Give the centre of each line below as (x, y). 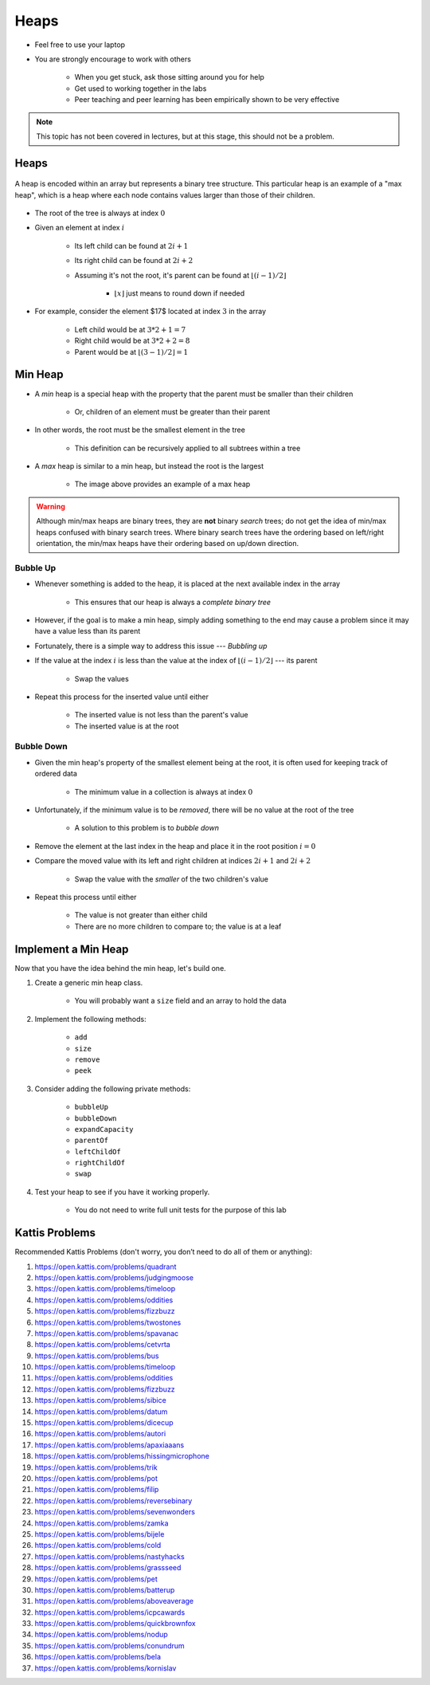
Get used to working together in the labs (141, 88)
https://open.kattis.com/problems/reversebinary (113, 1500)
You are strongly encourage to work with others (113, 59)
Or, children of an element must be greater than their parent (172, 411)
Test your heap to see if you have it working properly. (122, 1192)
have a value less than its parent (88, 631)
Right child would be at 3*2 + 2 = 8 (132, 341)
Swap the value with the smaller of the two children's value (172, 879)
